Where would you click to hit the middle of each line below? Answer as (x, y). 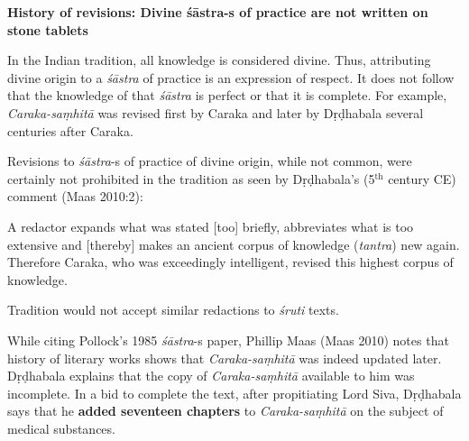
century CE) (422, 178)
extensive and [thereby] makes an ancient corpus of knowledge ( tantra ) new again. (234, 244)
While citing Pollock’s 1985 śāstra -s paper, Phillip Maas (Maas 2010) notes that (228, 340)
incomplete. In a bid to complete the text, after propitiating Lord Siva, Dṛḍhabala (234, 393)
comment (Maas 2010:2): (75, 196)
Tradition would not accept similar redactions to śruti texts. (173, 310)
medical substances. (61, 428)
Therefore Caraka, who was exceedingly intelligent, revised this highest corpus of (230, 262)
